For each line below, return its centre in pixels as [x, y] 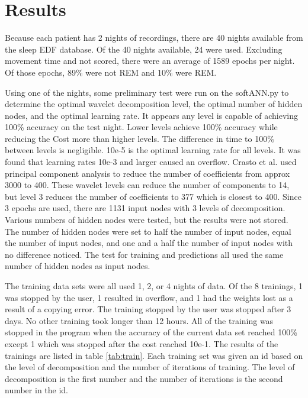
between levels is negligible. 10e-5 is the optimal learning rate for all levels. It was [153, 150]
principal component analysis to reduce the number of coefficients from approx [147, 173]
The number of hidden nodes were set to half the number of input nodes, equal [148, 231]
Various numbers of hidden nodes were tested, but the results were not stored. [147, 220]
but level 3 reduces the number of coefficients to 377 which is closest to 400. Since [153, 196]
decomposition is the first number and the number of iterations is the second [144, 378]
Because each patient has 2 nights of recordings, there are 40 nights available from [154, 38]
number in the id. [37, 390]
